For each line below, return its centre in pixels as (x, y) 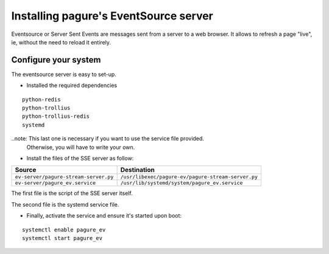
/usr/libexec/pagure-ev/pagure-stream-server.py (189, 177)
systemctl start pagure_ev (62, 238)
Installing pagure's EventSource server (112, 16)
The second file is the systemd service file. (65, 204)
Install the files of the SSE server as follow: (80, 158)
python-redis (41, 99)
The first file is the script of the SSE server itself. (72, 193)
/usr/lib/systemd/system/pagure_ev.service (182, 183)
